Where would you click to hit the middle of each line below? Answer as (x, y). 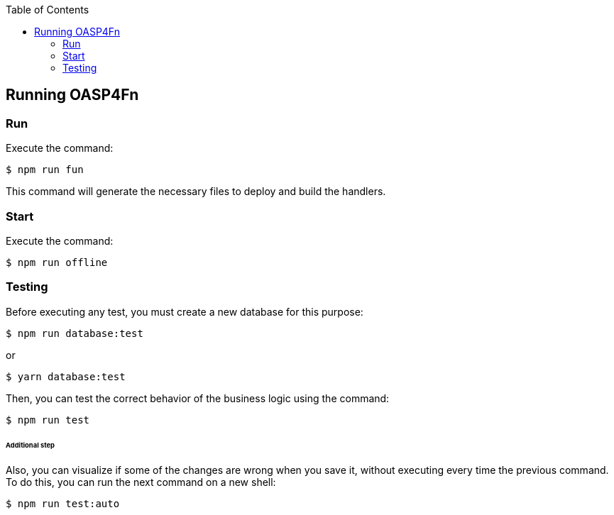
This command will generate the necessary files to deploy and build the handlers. (196, 192)
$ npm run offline (57, 262)
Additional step (30, 445)
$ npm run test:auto (63, 504)
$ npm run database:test (75, 333)
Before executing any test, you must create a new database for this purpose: (185, 311)
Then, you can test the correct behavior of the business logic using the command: (198, 398)
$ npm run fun (45, 170)
